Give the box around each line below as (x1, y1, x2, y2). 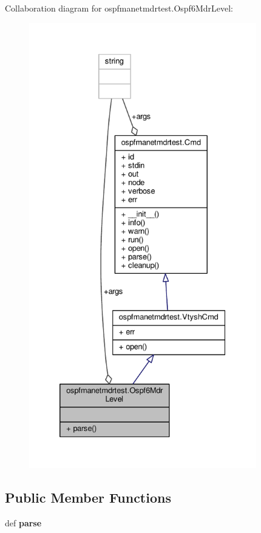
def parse (5, 516, 42, 529)
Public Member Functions (5, 487, 171, 506)
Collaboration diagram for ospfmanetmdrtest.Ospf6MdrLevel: (5, 2, 233, 14)
